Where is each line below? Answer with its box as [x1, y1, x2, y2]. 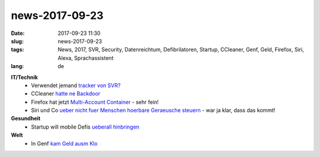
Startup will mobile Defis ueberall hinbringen [31, 123, 139, 130]
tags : [11, 46, 24, 53]
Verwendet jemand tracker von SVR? [31, 82, 121, 89]
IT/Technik [11, 73, 39, 81]
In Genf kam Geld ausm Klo [31, 140, 98, 147]
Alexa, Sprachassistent [57, 54, 114, 62]
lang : [11, 63, 24, 70]
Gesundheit [11, 115, 41, 122]
